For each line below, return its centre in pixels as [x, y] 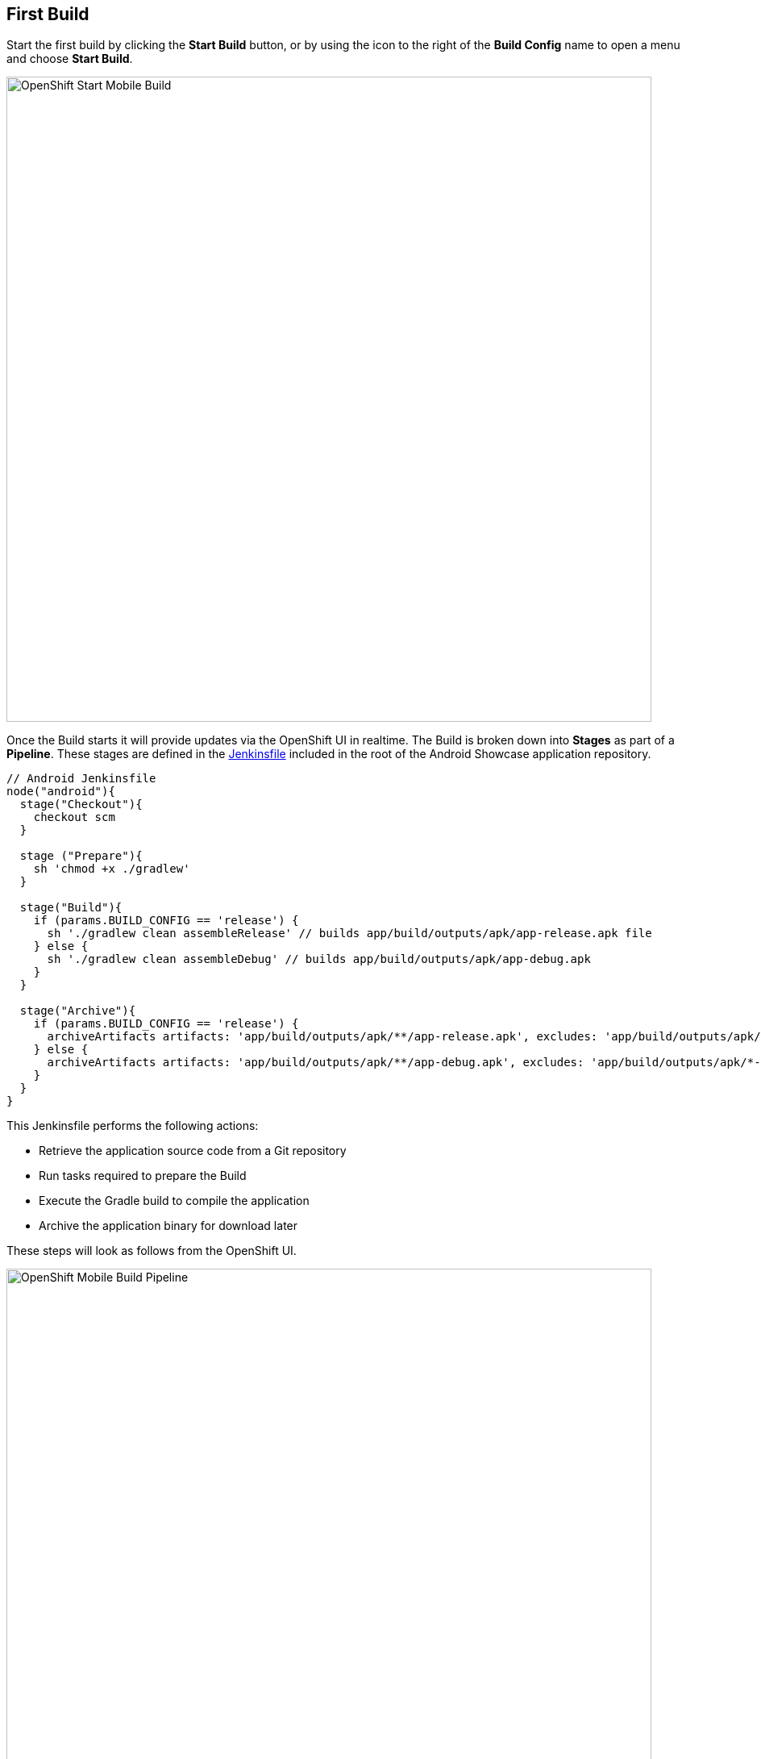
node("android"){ [61, 792]
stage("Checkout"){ [81, 804]
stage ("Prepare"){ [81, 856]
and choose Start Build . [70, 59]
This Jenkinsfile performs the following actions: [133, 1126]
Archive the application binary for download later [168, 1226]
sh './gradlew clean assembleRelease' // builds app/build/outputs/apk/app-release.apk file [349, 934]
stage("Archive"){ [78, 1011]
